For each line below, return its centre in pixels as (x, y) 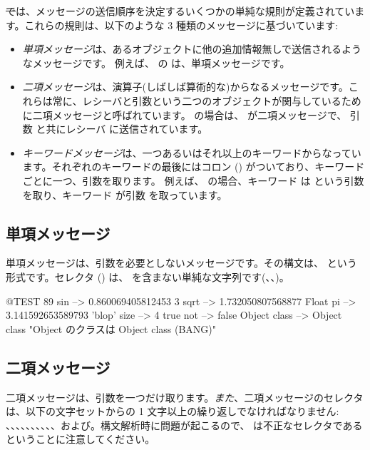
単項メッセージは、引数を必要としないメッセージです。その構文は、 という (181, 263)
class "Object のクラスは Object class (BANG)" (111, 328)
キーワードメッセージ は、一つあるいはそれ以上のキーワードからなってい (192, 152)
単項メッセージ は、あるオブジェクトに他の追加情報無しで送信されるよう (192, 49)
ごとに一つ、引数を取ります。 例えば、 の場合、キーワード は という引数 (193, 180)
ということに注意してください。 (81, 439)
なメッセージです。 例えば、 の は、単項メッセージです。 (156, 62)
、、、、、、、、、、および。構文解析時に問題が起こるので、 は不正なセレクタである (184, 425)
